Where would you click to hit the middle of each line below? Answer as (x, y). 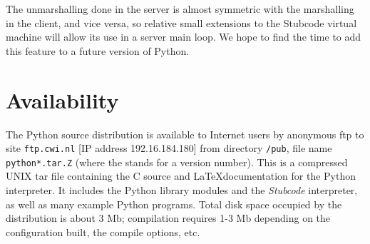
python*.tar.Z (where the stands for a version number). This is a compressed (177, 162)
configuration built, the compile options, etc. (103, 232)
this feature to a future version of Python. (98, 50)
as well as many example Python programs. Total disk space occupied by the (174, 204)
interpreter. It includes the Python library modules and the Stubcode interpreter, (182, 190)
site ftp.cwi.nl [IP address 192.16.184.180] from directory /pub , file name (169, 148)
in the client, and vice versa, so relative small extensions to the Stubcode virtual (181, 22)
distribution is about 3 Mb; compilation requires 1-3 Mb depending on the (168, 218)
